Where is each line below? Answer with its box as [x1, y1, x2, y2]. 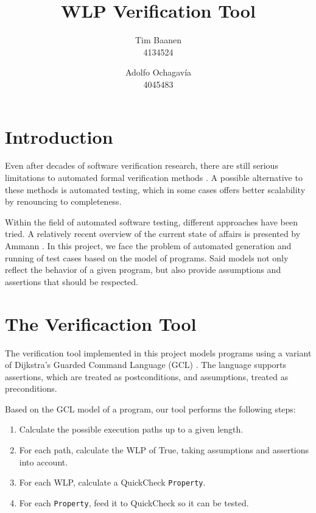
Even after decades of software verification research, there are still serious [5, 159, 278, 172]
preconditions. [5, 382, 57, 395]
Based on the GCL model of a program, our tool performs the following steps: [5, 402, 296, 415]
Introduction [5, 124, 113, 149]
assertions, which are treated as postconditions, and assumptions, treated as [5, 370, 289, 383]
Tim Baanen [135, 34, 182, 46]
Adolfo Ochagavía [125, 66, 192, 79]
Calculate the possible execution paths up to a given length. [19, 423, 244, 436]
